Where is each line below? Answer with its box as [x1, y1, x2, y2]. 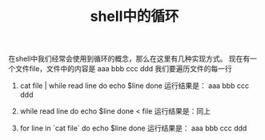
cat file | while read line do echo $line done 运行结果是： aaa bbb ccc [19, 81, 250, 90]
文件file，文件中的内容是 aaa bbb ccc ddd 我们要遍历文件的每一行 [14, 64, 232, 74]
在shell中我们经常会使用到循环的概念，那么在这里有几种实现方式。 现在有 [8, 54, 251, 64]
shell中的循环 [90, 7, 179, 26]
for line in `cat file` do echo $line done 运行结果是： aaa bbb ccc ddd [19, 123, 247, 133]
